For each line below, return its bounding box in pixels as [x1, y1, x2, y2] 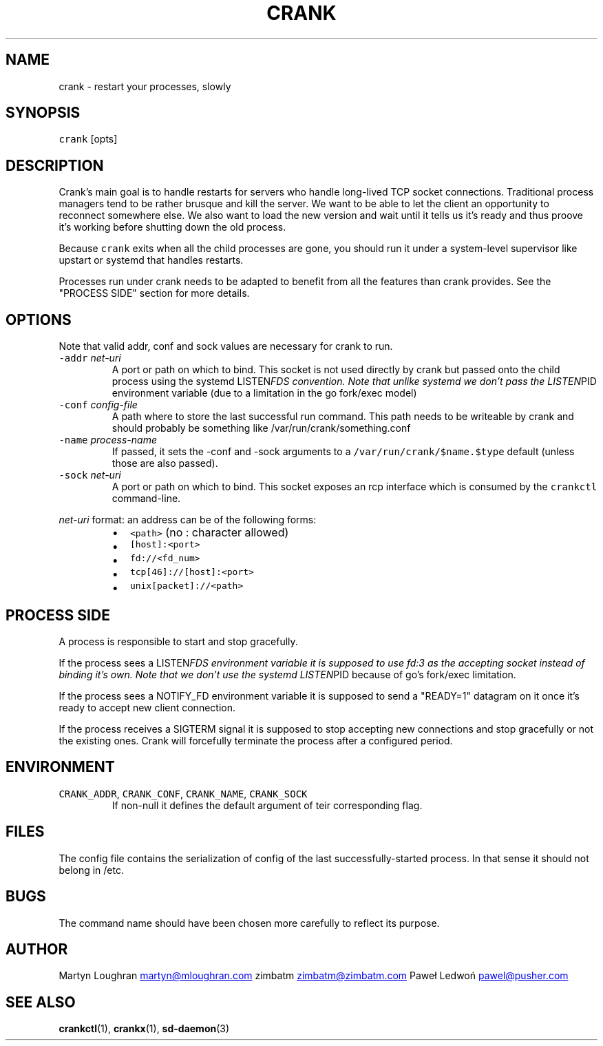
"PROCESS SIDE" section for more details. [59, 287, 250, 300]
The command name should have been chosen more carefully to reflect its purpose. [59, 917, 440, 929]
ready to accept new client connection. [59, 701, 235, 713]
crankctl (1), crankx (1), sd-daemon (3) [59, 1023, 230, 1035]
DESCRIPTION [6, 156, 104, 174]
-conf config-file [59, 399, 138, 411]
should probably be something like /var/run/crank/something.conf [112, 422, 411, 435]
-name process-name [59, 434, 157, 446]
